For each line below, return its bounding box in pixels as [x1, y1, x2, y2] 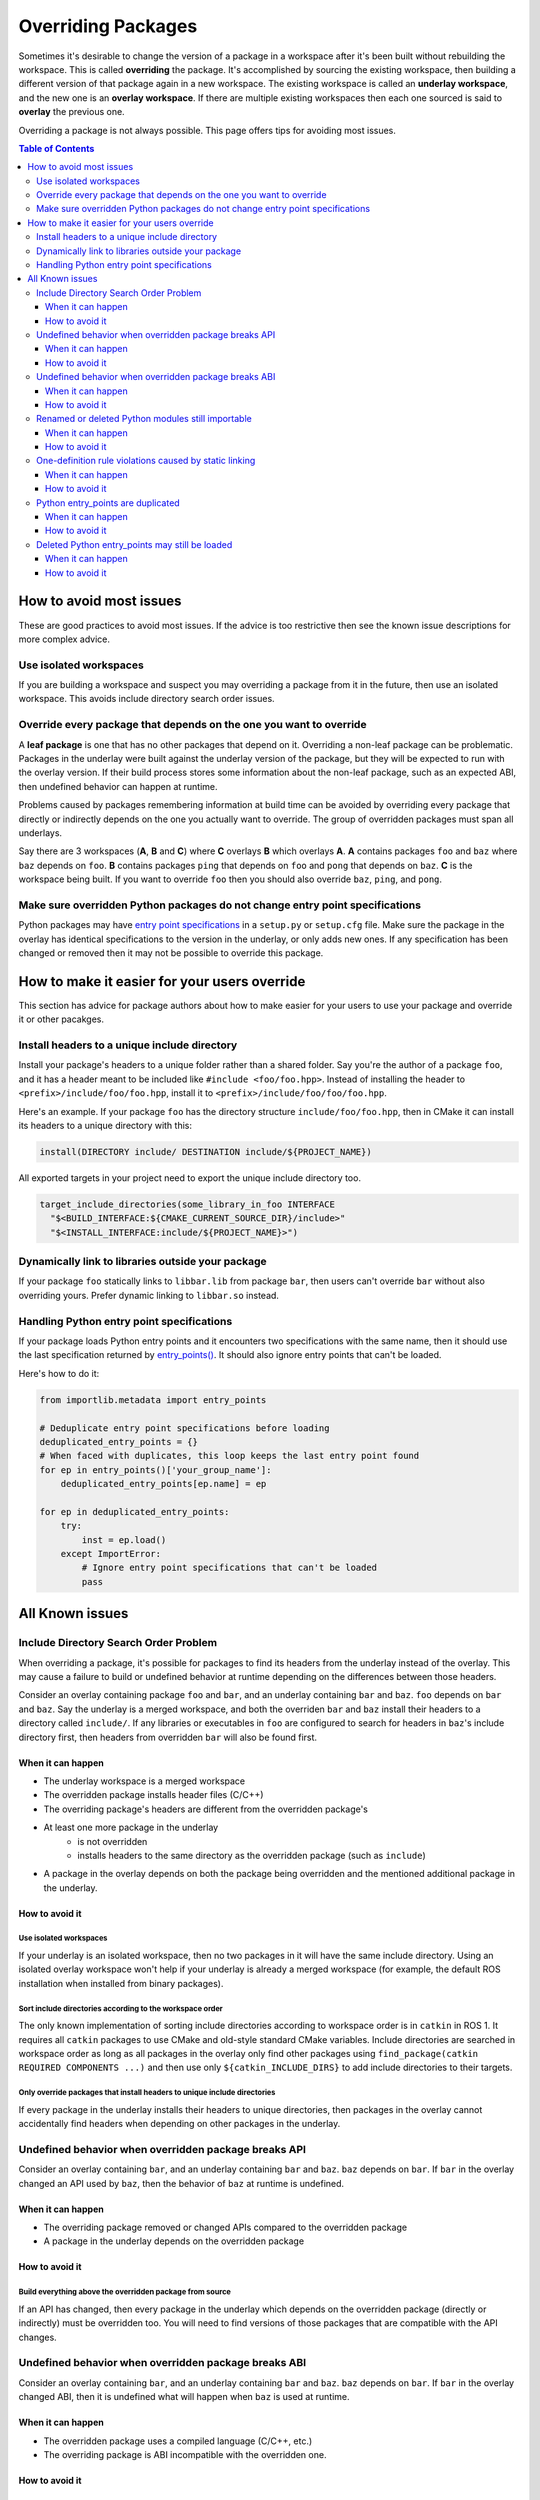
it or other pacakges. [18, 1013, 105, 1025]
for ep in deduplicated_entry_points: [39, 1506, 230, 1517]
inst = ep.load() [81, 1534, 167, 1545]
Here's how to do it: [18, 1367, 100, 1379]
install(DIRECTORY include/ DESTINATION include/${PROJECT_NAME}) [39, 1146, 372, 1157]
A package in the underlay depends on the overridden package [43, 2235, 305, 2247]
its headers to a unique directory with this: [18, 1120, 193, 1132]
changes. [18, 2331, 57, 2343]
